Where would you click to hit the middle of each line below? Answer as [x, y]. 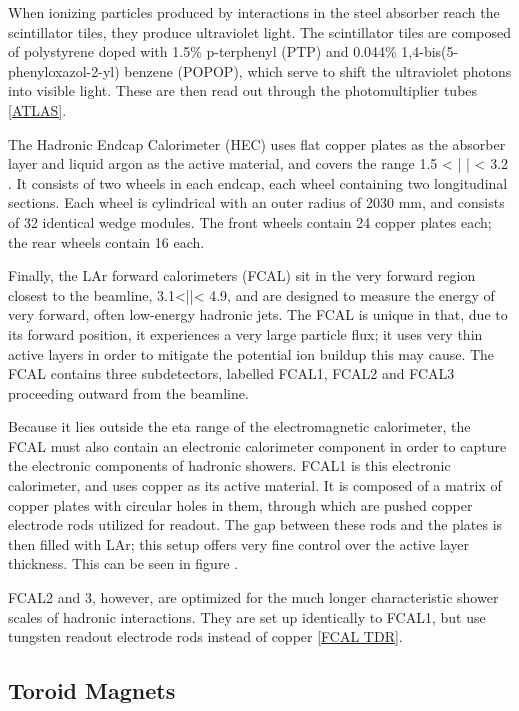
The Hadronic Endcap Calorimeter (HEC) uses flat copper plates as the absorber [257, 143]
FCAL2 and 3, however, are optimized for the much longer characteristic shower [253, 597]
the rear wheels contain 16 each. [106, 241]
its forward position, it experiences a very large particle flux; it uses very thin [245, 333]
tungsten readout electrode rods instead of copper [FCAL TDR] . [205, 636]
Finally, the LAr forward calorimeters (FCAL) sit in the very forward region [242, 275]
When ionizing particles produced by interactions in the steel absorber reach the [254, 12]
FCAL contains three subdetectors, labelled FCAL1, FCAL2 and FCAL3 [231, 373]
